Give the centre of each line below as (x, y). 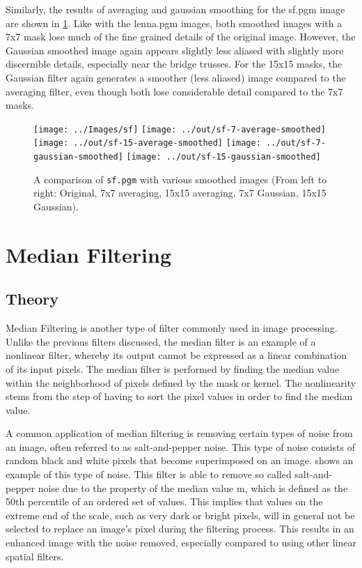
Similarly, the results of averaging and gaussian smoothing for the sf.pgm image (175, 9)
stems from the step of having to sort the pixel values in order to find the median (179, 396)
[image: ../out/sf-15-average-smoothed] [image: (147, 143)
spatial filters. (35, 556)
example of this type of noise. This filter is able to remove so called (149, 474)
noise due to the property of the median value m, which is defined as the (193, 488)
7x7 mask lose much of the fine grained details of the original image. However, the (181, 37)
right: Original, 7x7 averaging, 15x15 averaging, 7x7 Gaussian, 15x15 (180, 193)
